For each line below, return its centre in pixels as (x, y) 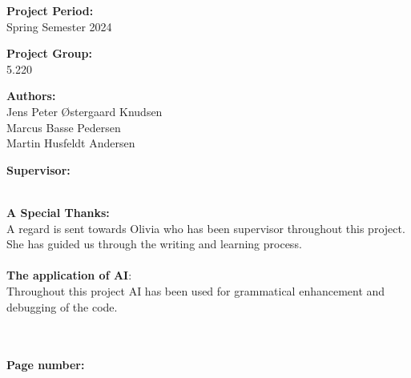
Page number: (46, 365)
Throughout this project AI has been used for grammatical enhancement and (196, 290)
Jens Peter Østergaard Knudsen (85, 111)
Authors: (31, 96)
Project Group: (49, 53)
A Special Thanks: (58, 212)
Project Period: (50, 10)
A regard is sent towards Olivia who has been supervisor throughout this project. (206, 228)
